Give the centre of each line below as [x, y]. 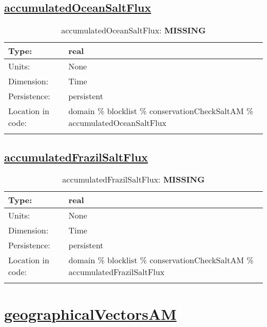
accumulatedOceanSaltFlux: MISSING [133, 30]
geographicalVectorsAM [90, 313]
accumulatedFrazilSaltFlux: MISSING [133, 179]
